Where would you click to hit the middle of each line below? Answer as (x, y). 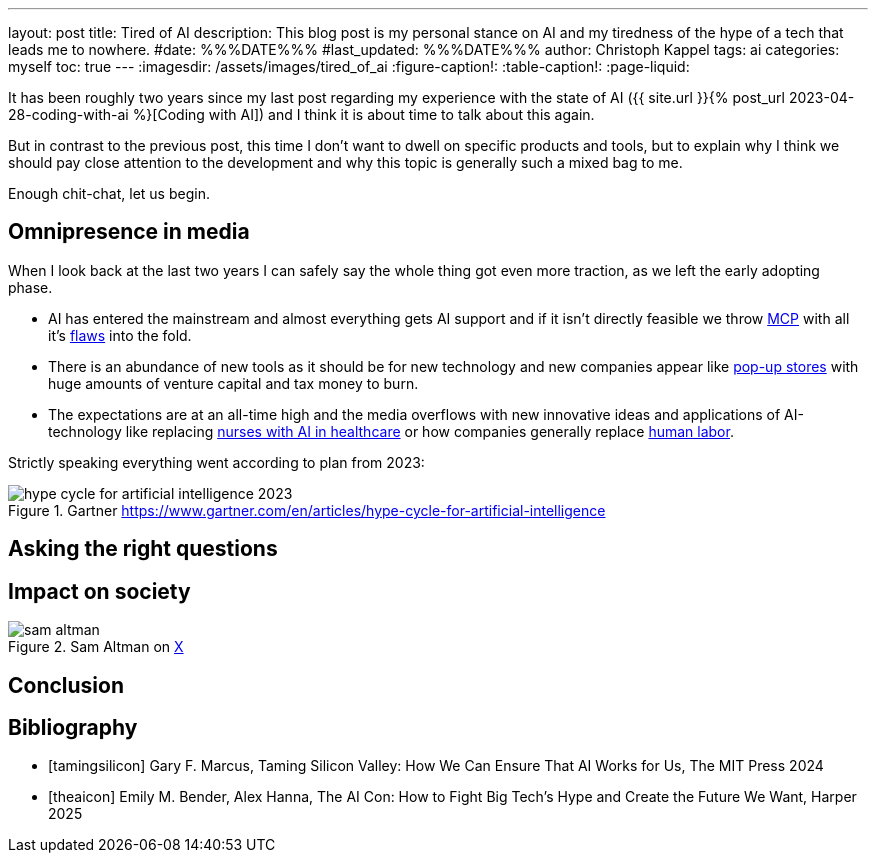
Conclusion (66, 685)
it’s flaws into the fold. (120, 335)
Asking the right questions (143, 549)
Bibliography (73, 727)
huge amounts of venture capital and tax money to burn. (233, 383)
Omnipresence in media (129, 232)
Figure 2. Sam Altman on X (96, 647)
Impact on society (99, 591)
